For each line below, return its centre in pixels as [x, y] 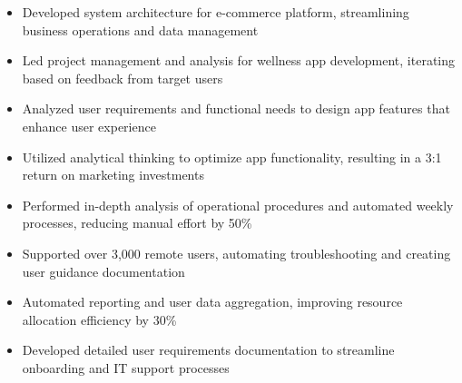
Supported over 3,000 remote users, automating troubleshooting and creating [236, 253]
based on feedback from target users [123, 78]
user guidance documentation [103, 271]
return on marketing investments [113, 175]
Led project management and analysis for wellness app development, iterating [239, 60]
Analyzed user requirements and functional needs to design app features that [236, 108]
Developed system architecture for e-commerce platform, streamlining [216, 12]
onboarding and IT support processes [126, 367]
